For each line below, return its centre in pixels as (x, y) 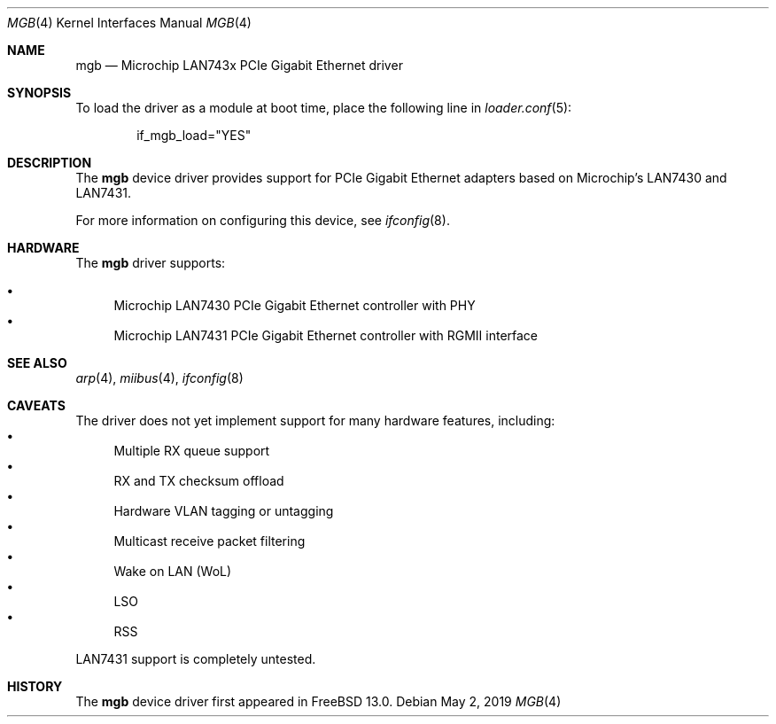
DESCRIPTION (50, 163)
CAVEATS (36, 405)
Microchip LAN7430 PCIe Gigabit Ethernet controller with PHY (295, 305)
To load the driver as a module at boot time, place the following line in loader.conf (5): (324, 108)
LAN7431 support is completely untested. (196, 659)
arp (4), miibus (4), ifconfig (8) (159, 378)
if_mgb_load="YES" (194, 135)
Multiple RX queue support (192, 451)
